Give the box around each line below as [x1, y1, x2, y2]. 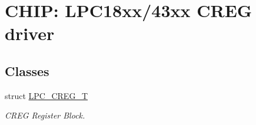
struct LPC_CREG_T [5, 89, 88, 101]
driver [5, 21, 55, 45]
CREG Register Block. [5, 109, 85, 121]
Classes [5, 61, 49, 80]
